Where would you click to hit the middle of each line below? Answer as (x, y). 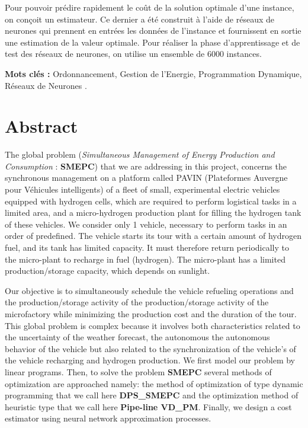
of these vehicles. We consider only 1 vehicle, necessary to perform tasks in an (146, 224)
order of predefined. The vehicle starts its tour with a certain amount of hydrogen (153, 236)
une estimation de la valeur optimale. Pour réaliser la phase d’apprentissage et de (153, 42)
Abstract (41, 126)
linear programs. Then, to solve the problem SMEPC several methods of (138, 371)
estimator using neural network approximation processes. (108, 418)
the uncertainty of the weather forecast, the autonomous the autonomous (137, 337)
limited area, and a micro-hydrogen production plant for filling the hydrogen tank (153, 213)
